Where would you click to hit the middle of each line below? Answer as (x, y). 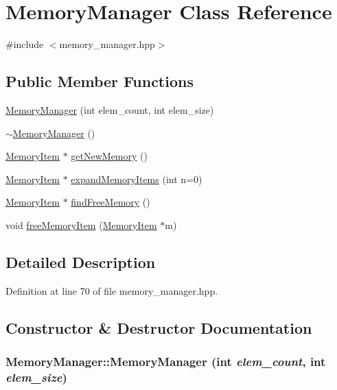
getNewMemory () (109, 156)
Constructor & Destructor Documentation (159, 327)
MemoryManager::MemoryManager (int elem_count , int (166, 361)
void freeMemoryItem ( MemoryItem (81, 224)
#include (25, 44)
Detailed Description (81, 261)
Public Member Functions (100, 81)
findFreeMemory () (111, 202)
